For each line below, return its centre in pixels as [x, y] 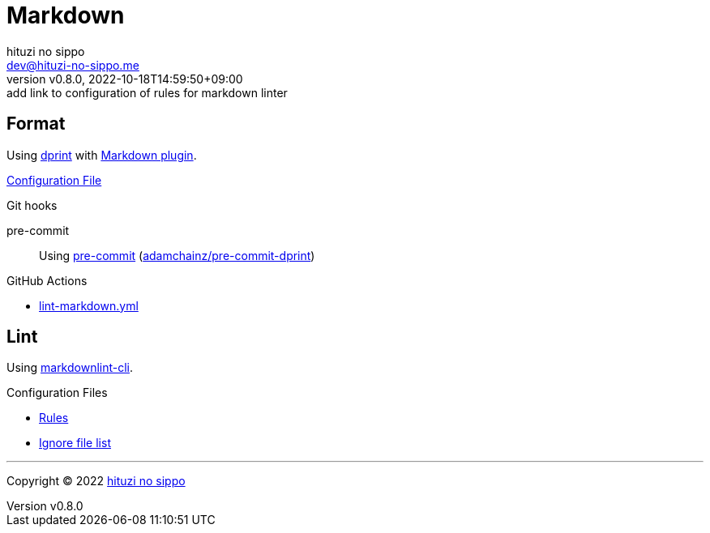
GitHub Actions [47, 280]
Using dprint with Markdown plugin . [102, 155]
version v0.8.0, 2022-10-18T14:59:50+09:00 [125, 79]
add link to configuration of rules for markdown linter [147, 92]
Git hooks [32, 205]
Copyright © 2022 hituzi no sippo [96, 481]
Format [36, 124]
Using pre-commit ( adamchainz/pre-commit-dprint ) [177, 255]
